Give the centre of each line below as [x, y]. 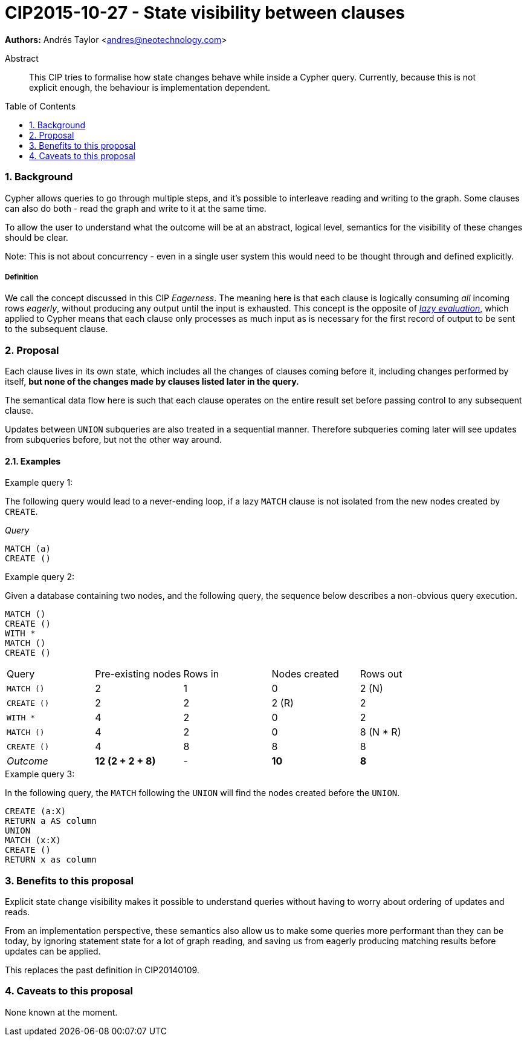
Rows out [381, 674]
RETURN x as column [51, 860]
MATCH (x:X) [33, 840]
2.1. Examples [33, 461]
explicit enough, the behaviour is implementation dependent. [150, 87]
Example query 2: [40, 577]
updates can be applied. [53, 951]
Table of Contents [40, 106]
